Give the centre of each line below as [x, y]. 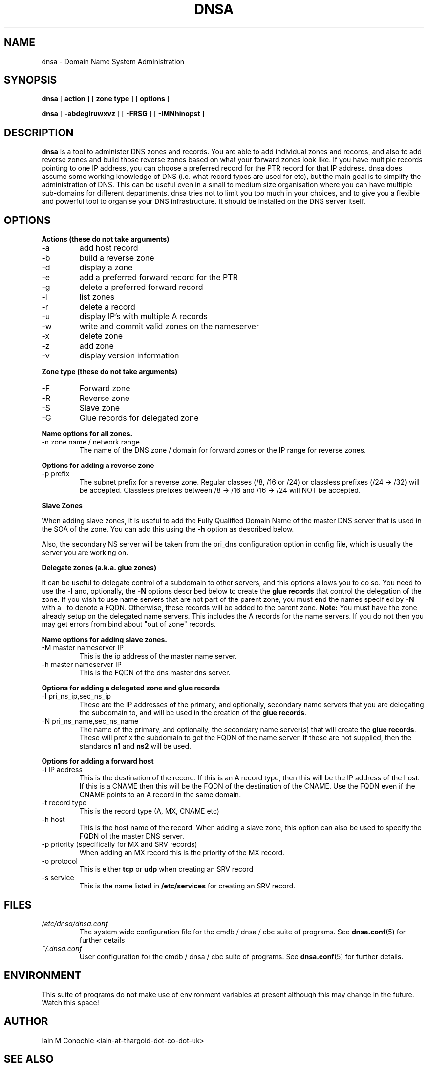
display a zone [106, 268]
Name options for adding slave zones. [104, 640]
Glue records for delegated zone [139, 418]
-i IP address [62, 770]
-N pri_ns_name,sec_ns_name [90, 721]
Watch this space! [70, 1002]
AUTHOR [26, 1021]
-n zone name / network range [91, 442]
